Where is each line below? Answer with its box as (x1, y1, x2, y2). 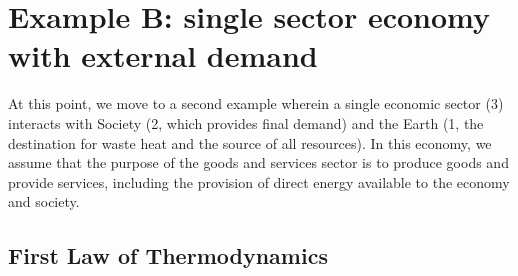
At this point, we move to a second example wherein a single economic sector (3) (8, 93, 504, 114)
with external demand (8, 35, 318, 76)
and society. (8, 191, 80, 212)
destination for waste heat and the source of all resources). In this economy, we (8, 132, 492, 153)
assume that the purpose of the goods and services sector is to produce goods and (8, 152, 509, 173)
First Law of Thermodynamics (8, 240, 328, 271)
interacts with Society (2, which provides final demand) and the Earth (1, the (8, 112, 484, 133)
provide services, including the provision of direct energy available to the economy (8, 171, 510, 192)
